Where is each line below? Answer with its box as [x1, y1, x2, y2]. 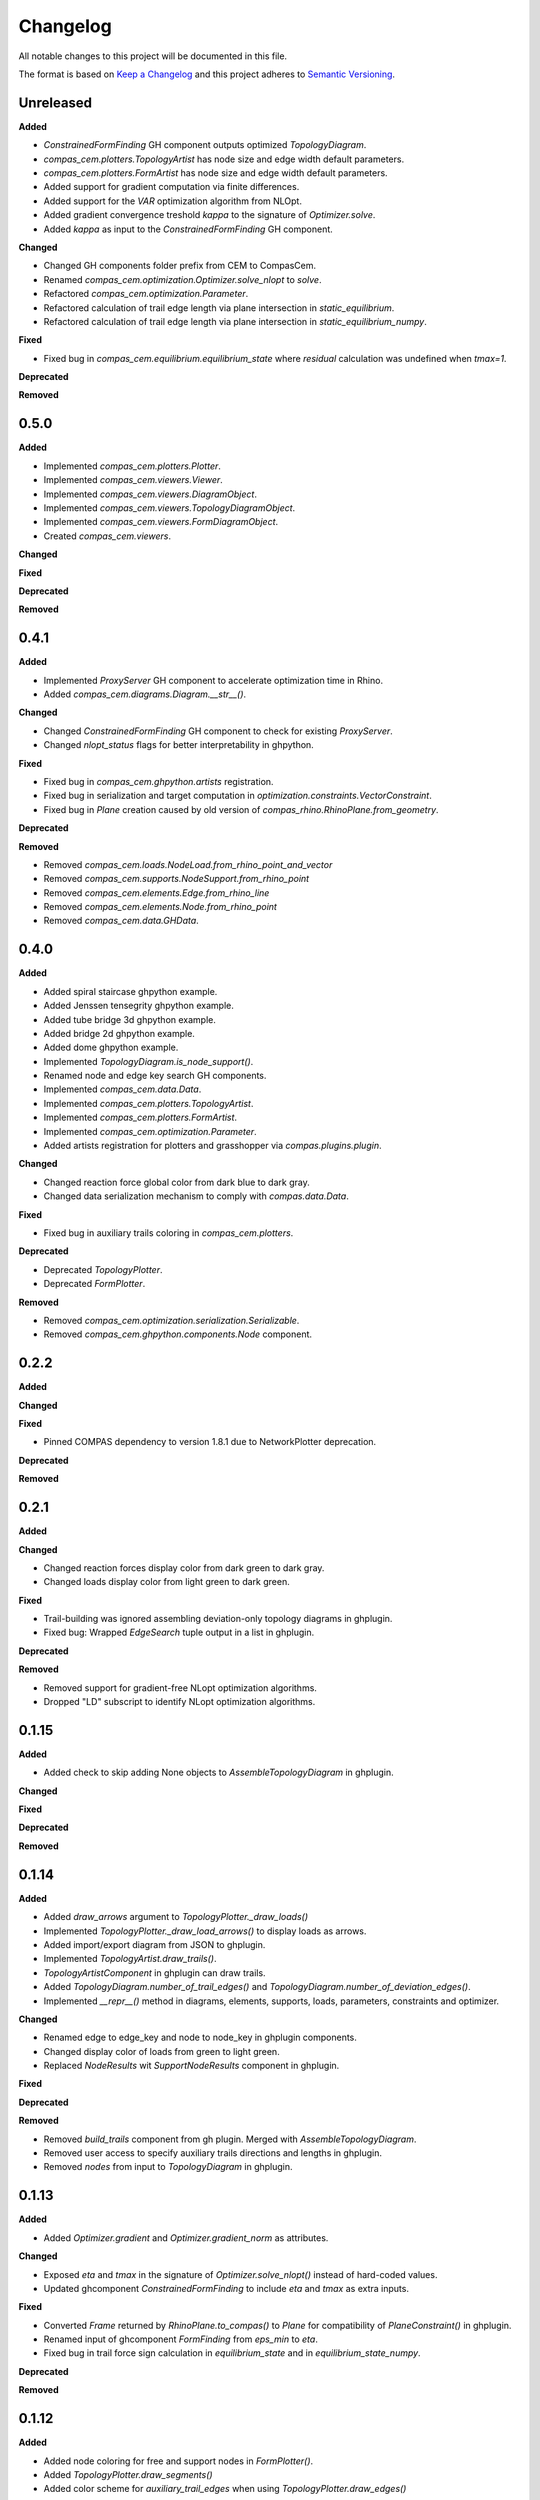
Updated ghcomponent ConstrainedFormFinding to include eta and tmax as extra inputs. [43, 2282, 410, 2294]
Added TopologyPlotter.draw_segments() [43, 2468, 214, 2480]
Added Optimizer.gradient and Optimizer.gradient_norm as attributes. [43, 2231, 329, 2244]
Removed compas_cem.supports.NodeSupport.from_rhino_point [43, 873, 310, 885]
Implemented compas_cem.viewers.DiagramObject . [43, 488, 257, 500]
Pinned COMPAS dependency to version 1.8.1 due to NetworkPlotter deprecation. [43, 1436, 377, 1448]
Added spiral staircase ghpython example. [43, 985, 218, 997]
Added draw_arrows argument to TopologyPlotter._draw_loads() [43, 1911, 309, 1923]
